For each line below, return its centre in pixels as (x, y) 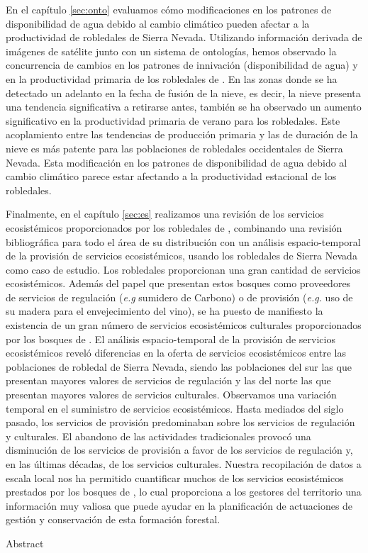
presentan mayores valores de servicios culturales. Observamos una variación (171, 395)
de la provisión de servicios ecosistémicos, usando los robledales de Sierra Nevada (182, 256)
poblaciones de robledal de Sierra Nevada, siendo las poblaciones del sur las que (179, 366)
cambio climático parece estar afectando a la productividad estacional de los (171, 176)
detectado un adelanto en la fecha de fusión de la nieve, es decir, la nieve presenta (183, 93)
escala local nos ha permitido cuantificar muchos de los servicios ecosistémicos (175, 477)
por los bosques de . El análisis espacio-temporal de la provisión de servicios (171, 339)
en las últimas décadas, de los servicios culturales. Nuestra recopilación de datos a (184, 464)
